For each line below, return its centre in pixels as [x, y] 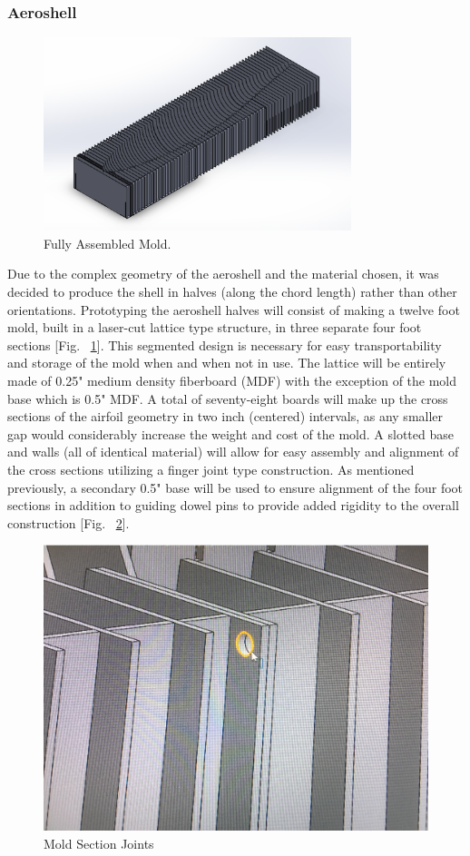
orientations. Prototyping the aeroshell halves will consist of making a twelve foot [234, 309]
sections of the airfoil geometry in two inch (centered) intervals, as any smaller [225, 416]
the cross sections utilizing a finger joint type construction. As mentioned [211, 469]
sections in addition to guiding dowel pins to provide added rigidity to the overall [233, 505]
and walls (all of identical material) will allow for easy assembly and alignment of [233, 452]
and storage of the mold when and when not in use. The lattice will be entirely [227, 363]
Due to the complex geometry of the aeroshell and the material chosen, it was [223, 274]
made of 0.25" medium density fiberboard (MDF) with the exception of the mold [232, 380]
